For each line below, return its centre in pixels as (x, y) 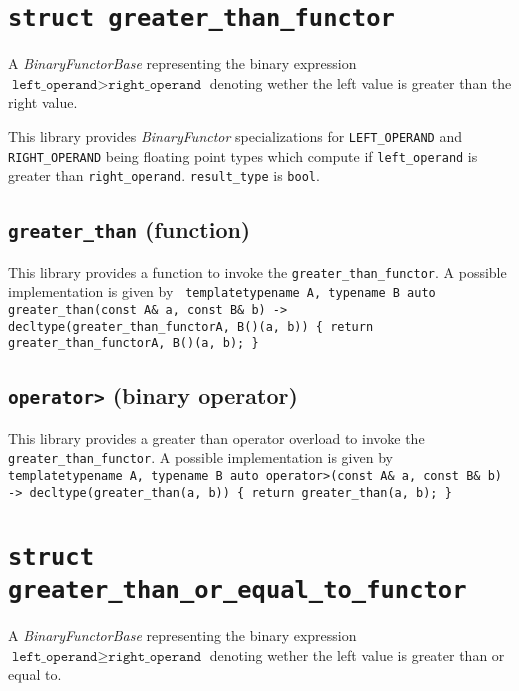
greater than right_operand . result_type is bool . (164, 175)
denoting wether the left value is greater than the (360, 82)
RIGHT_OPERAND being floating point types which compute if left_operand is (243, 155)
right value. (43, 102)
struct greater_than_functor (201, 18)
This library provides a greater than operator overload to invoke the (216, 437)
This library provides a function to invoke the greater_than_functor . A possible (257, 271)
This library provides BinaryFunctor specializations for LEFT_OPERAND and (235, 136)
